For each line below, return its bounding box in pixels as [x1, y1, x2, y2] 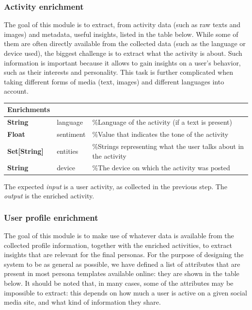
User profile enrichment [4, 211, 98, 223]
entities [57, 146, 79, 156]
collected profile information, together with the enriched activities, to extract [4, 240, 232, 250]
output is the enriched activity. [4, 191, 94, 201]
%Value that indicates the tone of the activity [92, 129, 229, 139]
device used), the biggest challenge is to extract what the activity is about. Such [4, 48, 242, 58]
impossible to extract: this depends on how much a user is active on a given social [4, 287, 247, 297]
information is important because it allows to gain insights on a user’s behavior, [4, 57, 241, 67]
